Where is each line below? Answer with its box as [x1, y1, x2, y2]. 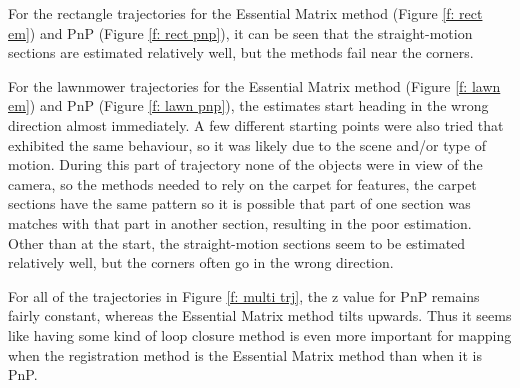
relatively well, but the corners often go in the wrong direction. [8, 252, 394, 273]
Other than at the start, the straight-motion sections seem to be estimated [8, 232, 466, 253]
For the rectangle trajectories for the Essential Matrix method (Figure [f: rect [8, 3, 483, 23]
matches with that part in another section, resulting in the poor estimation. [8, 212, 472, 233]
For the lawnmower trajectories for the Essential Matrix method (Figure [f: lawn [8, 75, 501, 96]
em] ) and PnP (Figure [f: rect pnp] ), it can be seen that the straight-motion [8, 22, 473, 43]
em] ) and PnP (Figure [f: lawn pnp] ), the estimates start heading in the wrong [8, 95, 489, 116]
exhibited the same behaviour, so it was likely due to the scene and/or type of [8, 134, 486, 155]
